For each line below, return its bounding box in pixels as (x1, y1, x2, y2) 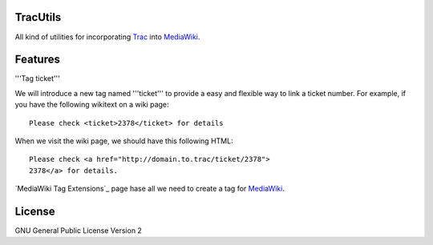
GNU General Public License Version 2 (14, 226, 142, 235)
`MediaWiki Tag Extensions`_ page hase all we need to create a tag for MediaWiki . (14, 184, 285, 194)
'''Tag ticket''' (14, 74, 60, 83)
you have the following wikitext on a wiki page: (14, 100, 169, 110)
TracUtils (14, 10, 62, 24)
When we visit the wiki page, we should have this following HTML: (14, 136, 233, 146)
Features (14, 53, 60, 66)
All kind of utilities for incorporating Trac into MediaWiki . (14, 32, 200, 42)
